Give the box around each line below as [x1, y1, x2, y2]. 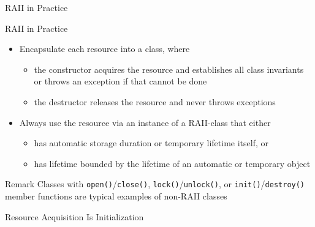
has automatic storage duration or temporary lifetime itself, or [34, 136, 268, 149]
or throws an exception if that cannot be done [34, 75, 207, 87]
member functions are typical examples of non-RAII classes [5, 190, 227, 202]
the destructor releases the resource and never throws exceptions [34, 95, 276, 108]
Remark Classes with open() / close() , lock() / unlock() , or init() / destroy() [5, 177, 305, 190]
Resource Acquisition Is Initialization [5, 210, 144, 223]
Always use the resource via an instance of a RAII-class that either [19, 116, 271, 128]
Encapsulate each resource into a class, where [19, 42, 190, 55]
